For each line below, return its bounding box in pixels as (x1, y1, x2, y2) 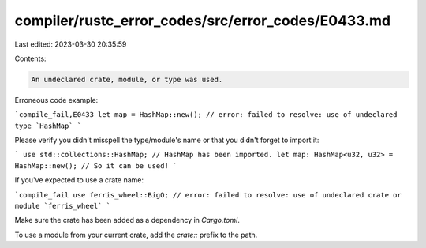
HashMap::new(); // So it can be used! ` (14, 161, 177, 170)
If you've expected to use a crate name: (14, 175, 144, 185)
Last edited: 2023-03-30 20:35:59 (14, 39, 127, 49)
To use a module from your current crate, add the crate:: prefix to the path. (14, 230, 258, 239)
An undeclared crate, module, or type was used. (31, 75, 223, 84)
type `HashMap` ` (14, 121, 82, 130)
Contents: (14, 54, 47, 63)
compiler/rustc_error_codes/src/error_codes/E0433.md (14, 12, 390, 29)
